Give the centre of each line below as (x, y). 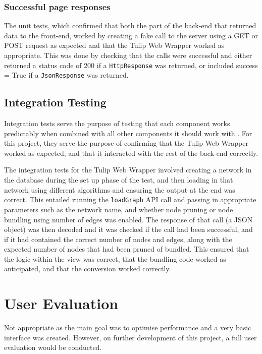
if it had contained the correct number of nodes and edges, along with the (118, 239)
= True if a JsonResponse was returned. (66, 75)
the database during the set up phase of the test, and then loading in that (119, 180)
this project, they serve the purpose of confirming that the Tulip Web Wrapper (126, 143)
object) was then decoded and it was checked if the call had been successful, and (128, 229)
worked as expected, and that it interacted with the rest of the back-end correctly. (131, 153)
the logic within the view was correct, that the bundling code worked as (115, 258)
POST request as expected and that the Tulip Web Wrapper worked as (114, 45)
